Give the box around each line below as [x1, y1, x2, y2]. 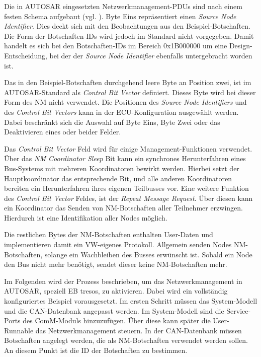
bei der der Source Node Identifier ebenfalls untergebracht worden [49, 50, 252, 60]
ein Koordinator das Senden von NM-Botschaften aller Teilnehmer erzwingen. [4, 202, 243, 213]
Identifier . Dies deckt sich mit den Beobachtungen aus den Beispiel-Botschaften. [4, 21, 250, 31]
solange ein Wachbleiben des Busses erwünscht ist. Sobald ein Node [44, 249, 252, 259]
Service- [226, 305, 251, 316]
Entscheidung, [4, 50, 47, 60]
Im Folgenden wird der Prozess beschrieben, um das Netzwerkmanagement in [4, 275, 242, 286]
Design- [229, 40, 252, 51]
